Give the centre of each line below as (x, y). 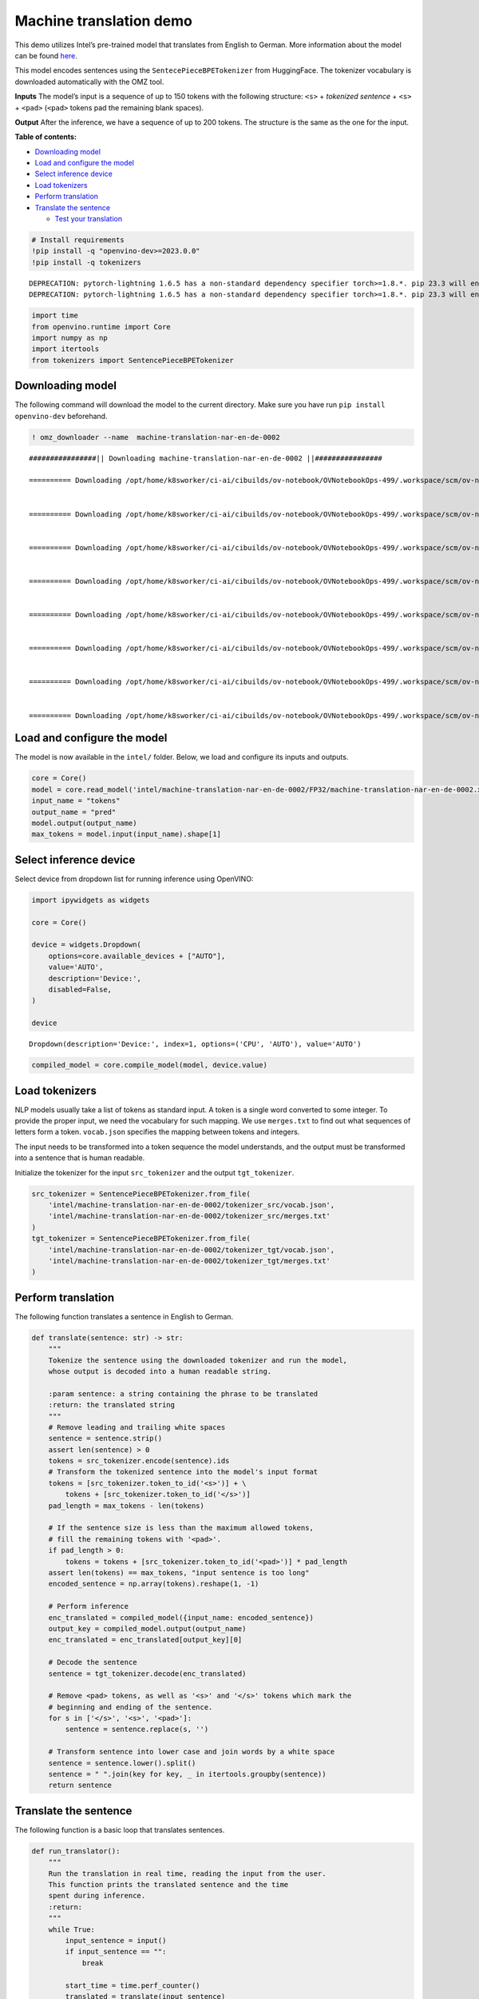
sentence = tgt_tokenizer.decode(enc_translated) (147, 1674)
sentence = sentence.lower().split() (122, 1763)
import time (55, 315)
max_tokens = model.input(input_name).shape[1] (126, 834)
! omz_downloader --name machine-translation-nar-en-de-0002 (156, 437)
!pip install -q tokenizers (86, 262)
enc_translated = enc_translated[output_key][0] (145, 1640)
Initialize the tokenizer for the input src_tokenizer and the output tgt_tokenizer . (154, 1172)
